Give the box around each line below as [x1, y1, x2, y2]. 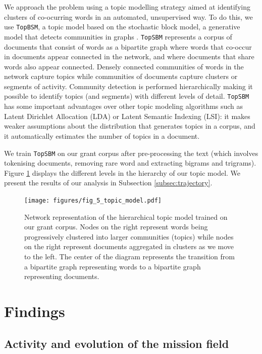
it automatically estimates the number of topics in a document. [4, 130, 200, 141]
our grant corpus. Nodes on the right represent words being [24, 221, 208, 232]
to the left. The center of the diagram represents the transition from [24, 251, 235, 261]
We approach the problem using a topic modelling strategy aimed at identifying [4, 2, 250, 12]
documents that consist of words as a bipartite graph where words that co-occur [4, 41, 252, 52]
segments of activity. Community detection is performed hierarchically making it [4, 81, 253, 91]
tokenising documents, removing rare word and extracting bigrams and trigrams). [4, 158, 256, 168]
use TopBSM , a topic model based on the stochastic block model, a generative [4, 21, 240, 32]
